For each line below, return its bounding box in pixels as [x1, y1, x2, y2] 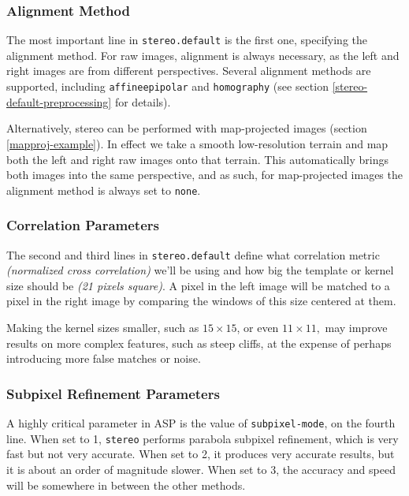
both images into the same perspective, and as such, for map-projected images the [6, 166, 403, 183]
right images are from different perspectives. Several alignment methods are [6, 62, 371, 79]
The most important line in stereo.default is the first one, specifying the [6, 32, 368, 48]
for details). [114, 93, 171, 110]
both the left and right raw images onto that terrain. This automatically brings [6, 151, 389, 167]
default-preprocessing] [6, 93, 112, 110]
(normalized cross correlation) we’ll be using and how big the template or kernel [6, 262, 394, 278]
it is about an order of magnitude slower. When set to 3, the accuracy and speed [6, 461, 396, 477]
